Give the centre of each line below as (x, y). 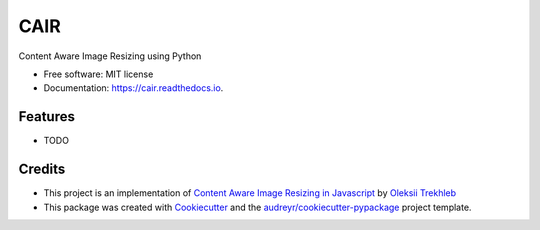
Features (46, 116)
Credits (42, 169)
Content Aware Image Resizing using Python (110, 56)
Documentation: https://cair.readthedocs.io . (133, 88)
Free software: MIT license (98, 74)
